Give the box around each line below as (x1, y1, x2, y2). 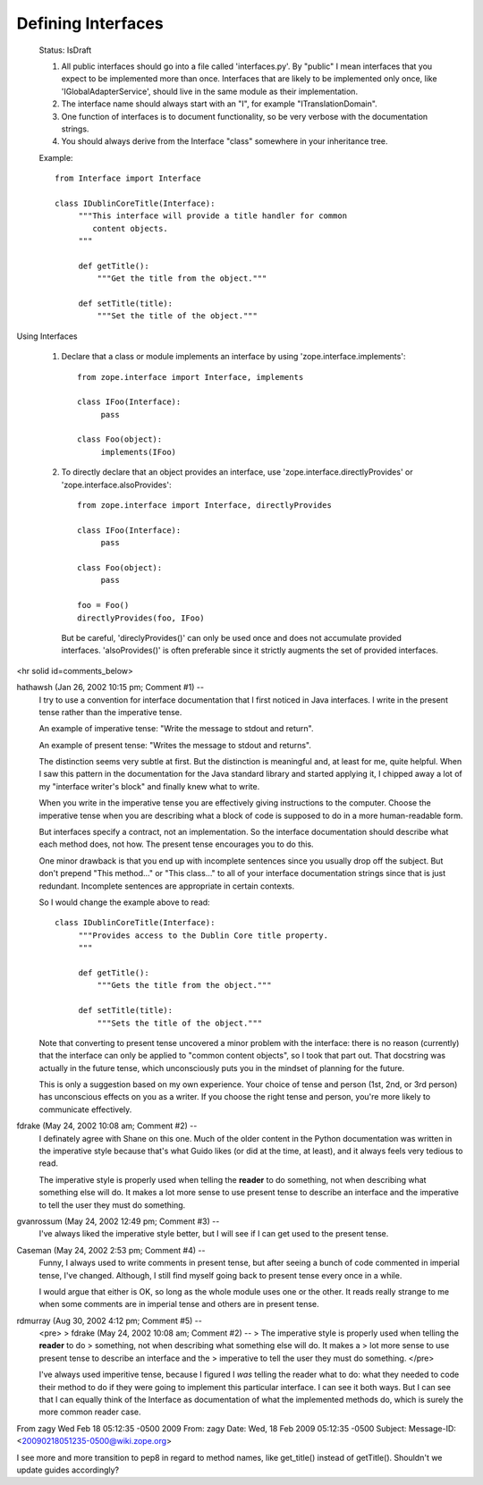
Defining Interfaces (16, 13, 165, 33)
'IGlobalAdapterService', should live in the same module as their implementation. (61, 86, 358, 97)
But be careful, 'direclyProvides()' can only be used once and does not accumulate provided (61, 632, 402, 643)
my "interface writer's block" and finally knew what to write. (38, 780, 260, 791)
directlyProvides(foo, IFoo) (77, 612, 205, 623)
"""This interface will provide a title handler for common (78, 211, 348, 221)
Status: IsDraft (38, 45, 92, 55)
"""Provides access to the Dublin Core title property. (78, 930, 328, 941)
